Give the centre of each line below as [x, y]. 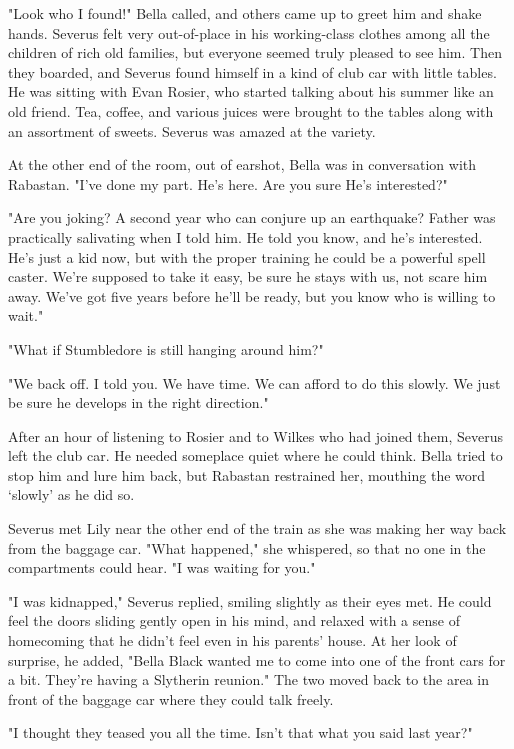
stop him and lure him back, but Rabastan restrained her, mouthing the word [247, 474]
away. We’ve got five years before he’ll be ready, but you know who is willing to [252, 295]
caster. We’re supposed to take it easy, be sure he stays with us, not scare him [248, 276]
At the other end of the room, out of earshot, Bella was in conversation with [242, 164]
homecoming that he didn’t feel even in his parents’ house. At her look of [232, 640]
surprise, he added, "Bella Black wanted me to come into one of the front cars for [257, 659]
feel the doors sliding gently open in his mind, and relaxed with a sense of [234, 620]
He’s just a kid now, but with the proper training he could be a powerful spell [247, 256]
